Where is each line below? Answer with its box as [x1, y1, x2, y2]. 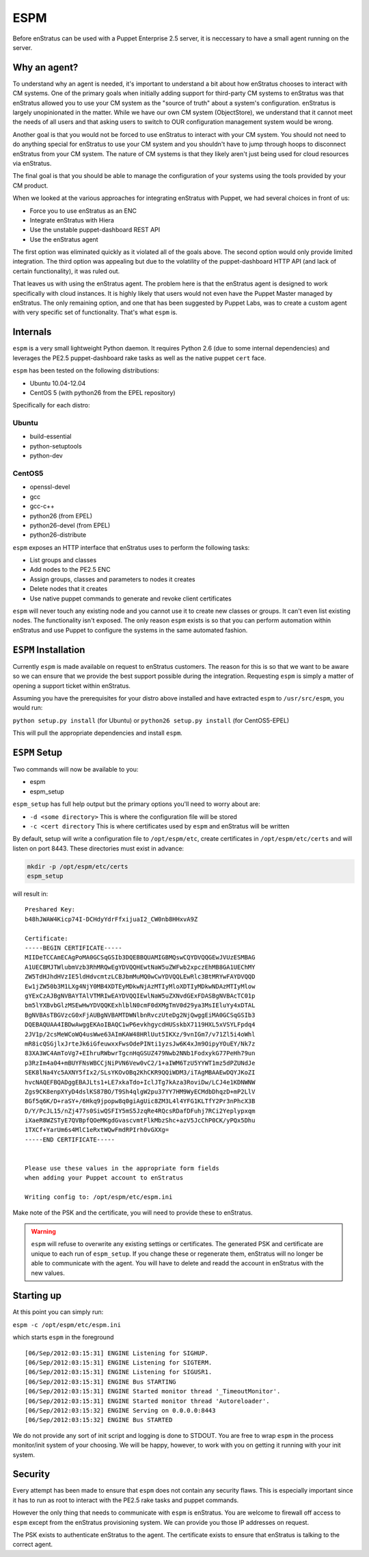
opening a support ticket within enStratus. [12, 681, 131, 689]
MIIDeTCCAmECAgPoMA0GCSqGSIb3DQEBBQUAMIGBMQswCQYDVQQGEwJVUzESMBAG [25, 954, 256, 961]
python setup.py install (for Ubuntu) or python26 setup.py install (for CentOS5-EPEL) [12, 716, 290, 724]
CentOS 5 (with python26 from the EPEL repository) [29, 388, 176, 396]
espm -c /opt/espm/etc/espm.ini [12, 1321, 121, 1328]
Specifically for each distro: [12, 401, 90, 409]
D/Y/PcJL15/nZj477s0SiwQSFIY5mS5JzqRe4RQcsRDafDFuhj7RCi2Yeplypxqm [25, 1106, 256, 1115]
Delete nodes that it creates [29, 585, 108, 593]
